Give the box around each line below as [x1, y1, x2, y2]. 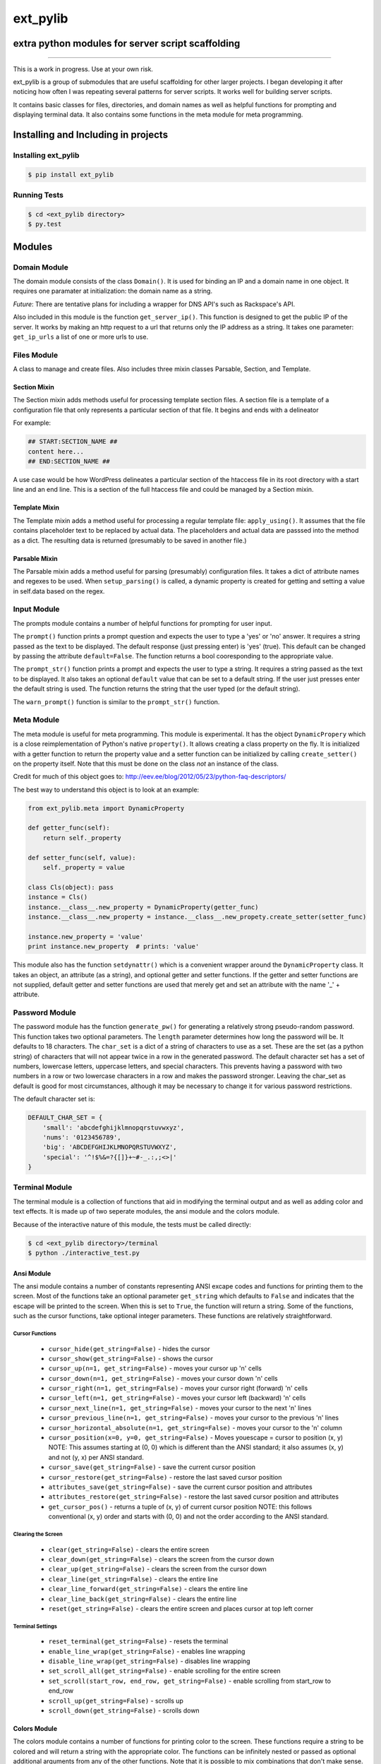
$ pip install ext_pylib [28, 170, 114, 179]
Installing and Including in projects [13, 128, 169, 140]
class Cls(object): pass [28, 883, 114, 891]
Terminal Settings [13, 1623, 58, 1630]
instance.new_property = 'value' [28, 932, 144, 941]
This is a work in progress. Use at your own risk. [13, 64, 153, 73]
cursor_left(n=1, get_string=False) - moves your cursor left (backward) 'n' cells [48, 1394, 306, 1402]
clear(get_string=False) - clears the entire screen [48, 1545, 210, 1554]
